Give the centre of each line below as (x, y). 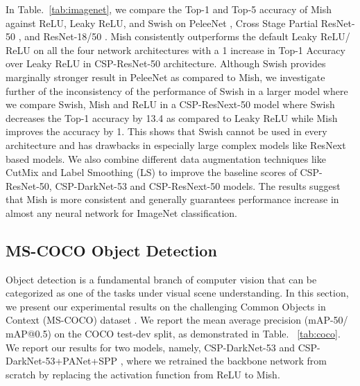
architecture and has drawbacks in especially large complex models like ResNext (176, 144)
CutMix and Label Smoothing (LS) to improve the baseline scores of (151, 172)
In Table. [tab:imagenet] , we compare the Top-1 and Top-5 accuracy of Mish (169, 9)
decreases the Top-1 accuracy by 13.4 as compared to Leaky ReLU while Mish (172, 117)
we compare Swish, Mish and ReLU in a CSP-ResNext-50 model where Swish (170, 104)
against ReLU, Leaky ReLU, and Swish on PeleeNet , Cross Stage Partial (162, 23)
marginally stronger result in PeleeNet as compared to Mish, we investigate (165, 77)
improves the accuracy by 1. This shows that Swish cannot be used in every (166, 131)
